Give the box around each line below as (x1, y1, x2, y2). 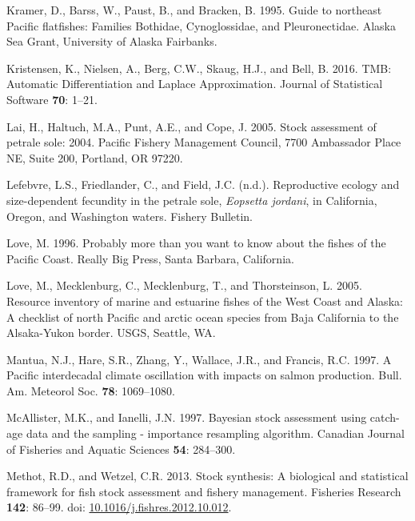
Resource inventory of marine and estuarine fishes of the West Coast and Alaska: (6, 292, 403, 309)
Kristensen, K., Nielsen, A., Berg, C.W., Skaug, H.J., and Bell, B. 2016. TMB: (6, 59, 392, 76)
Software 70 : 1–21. (6, 90, 98, 107)
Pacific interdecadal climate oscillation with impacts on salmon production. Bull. (6, 367, 402, 383)
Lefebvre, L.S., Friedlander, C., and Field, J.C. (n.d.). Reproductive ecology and (6, 176, 400, 193)
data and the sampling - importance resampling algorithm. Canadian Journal (26, 425, 405, 442)
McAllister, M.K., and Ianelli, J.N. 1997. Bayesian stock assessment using (6, 409, 367, 426)
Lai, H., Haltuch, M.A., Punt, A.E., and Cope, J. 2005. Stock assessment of (6, 118, 377, 134)
